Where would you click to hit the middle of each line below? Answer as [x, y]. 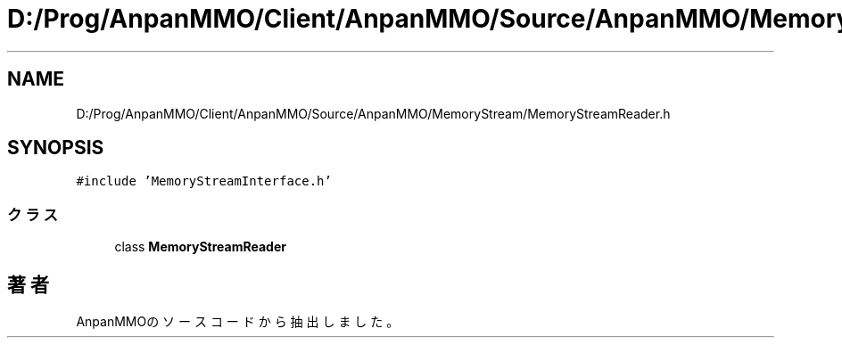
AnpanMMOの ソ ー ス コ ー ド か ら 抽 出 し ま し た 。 [238, 322]
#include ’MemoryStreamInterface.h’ [204, 181]
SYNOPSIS [56, 148]
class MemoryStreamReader [200, 247]
